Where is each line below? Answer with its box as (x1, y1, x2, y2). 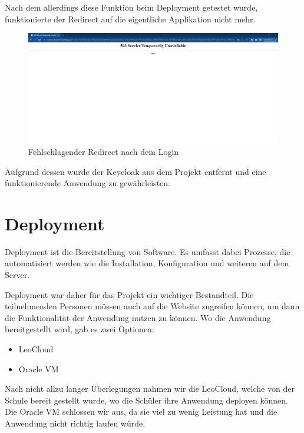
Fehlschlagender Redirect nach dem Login (28, 145, 179, 157)
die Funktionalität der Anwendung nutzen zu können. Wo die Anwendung (5, 311, 271, 323)
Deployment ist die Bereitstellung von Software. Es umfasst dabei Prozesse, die (5, 245, 290, 257)
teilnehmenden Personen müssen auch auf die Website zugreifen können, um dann (5, 300, 300, 312)
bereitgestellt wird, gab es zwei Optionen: (5, 323, 154, 335)
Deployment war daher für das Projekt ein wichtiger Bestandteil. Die (5, 288, 254, 300)
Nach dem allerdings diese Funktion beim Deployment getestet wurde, (5, 1, 258, 13)
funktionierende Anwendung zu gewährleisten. (5, 177, 170, 189)
